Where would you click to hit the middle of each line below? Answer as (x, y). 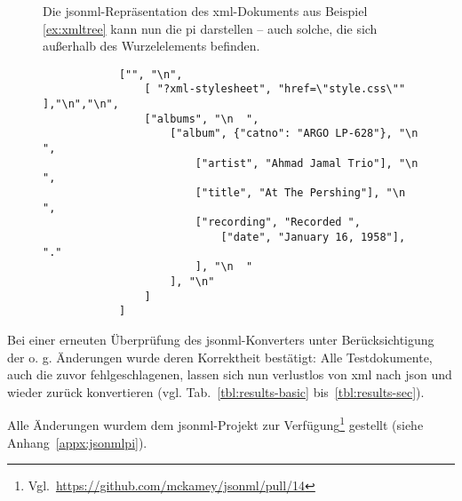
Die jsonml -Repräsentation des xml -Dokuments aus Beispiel (205, 11)
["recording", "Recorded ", (278, 223)
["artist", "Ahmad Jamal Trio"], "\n (307, 163)
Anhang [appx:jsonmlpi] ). (77, 442)
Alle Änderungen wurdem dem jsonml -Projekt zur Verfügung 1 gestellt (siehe (215, 423)
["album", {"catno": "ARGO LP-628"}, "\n (294, 134)
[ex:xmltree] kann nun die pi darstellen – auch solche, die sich (210, 28)
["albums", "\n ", (202, 119)
